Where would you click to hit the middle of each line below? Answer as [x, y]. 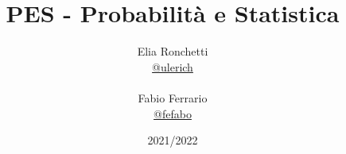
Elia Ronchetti [173, 51]
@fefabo [173, 113]
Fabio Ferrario [173, 97]
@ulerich [173, 66]
